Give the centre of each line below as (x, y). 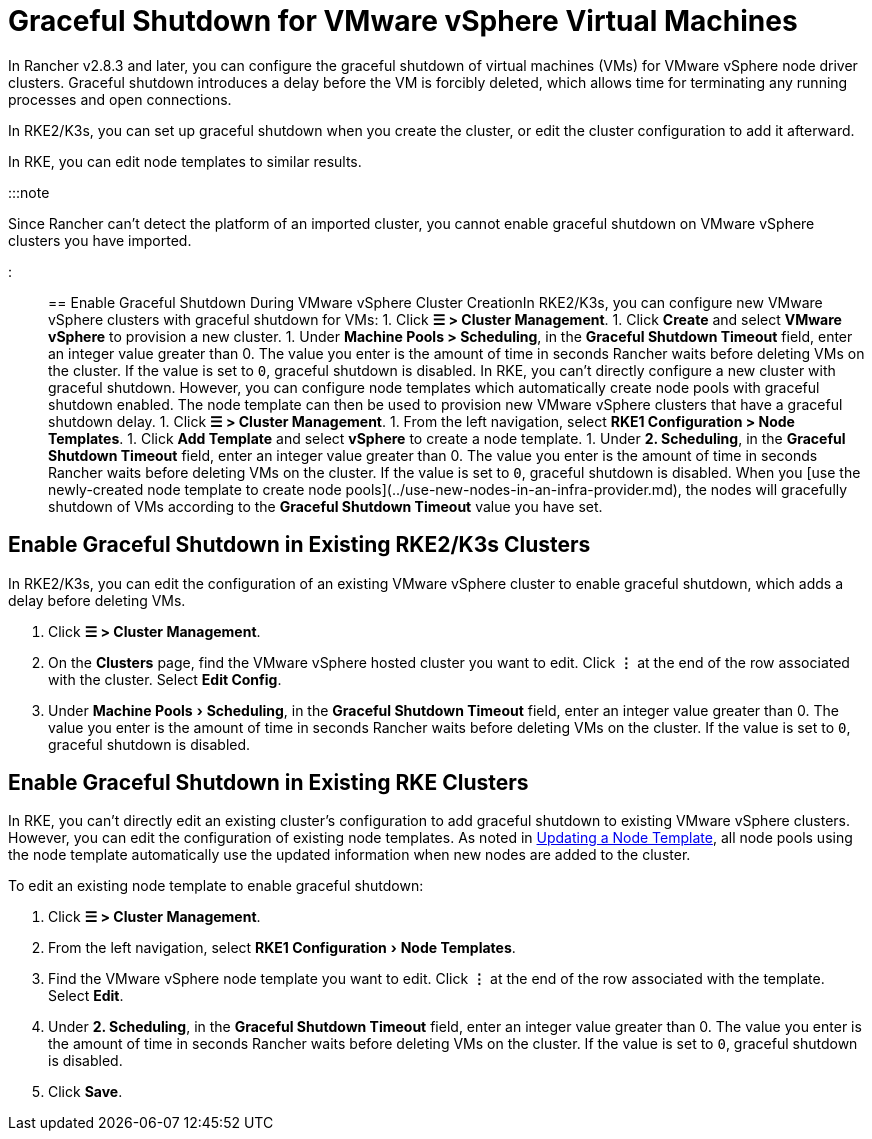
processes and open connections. (120, 99)
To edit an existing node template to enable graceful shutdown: (216, 886)
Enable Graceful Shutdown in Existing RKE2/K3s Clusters (299, 545)
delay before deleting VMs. (97, 600)
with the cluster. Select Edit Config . (165, 679)
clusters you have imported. (100, 240)
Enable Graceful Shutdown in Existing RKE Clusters (268, 783)
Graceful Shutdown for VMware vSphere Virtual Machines (403, 21)
